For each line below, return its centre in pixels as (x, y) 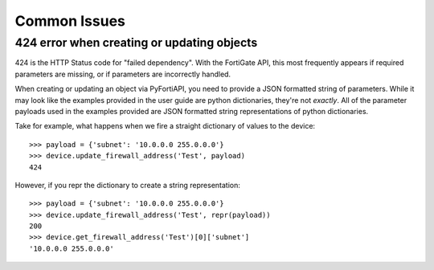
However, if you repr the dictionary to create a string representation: (128, 185)
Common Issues (70, 21)
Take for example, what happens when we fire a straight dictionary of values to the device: (165, 126)
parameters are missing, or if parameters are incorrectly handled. (123, 74)
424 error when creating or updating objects (136, 43)
